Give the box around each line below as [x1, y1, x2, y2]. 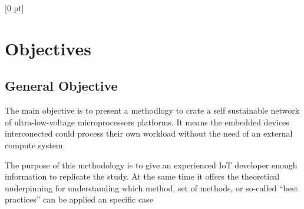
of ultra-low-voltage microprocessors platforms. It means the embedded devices [5, 115, 289, 128]
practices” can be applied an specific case [5, 193, 153, 205]
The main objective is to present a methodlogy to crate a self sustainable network [5, 104, 300, 117]
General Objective [5, 77, 118, 95]
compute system [5, 138, 63, 151]
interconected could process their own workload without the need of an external [5, 127, 293, 140]
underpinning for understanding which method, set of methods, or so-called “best [5, 181, 298, 194]
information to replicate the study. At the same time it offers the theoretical [5, 170, 280, 183]
